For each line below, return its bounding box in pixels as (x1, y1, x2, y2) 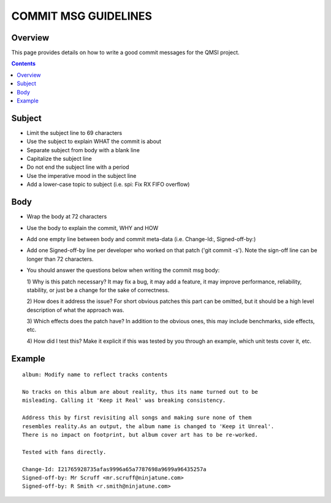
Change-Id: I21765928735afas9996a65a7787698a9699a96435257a (22, 466, 207, 472)
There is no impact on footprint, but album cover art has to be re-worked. (22, 431, 259, 438)
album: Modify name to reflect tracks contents (22, 371, 168, 378)
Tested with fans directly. (22, 448, 107, 455)
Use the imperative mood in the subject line (26, 172, 137, 179)
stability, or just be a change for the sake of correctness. (26, 286, 170, 294)
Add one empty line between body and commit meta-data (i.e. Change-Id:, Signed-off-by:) (26, 235, 256, 242)
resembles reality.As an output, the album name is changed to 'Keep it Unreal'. (22, 423, 275, 429)
